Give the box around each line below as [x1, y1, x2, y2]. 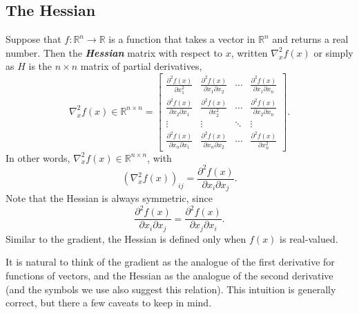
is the [28, 59, 52, 73]
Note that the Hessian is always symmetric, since [6, 191, 213, 205]
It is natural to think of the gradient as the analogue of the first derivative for [6, 255, 335, 269]
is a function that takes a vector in [108, 32, 255, 46]
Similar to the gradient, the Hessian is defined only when [6, 231, 246, 246]
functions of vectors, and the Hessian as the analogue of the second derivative [6, 268, 333, 282]
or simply [313, 45, 353, 59]
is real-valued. [280, 231, 338, 246]
